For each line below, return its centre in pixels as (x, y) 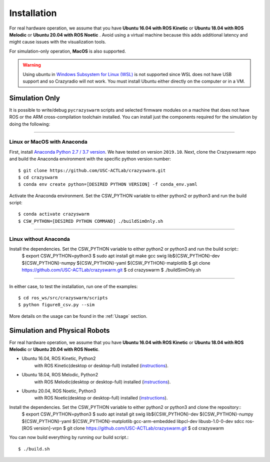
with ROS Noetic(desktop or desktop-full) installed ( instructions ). (101, 398)
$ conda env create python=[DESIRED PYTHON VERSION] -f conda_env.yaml (108, 184)
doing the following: (29, 124)
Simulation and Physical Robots (59, 330)
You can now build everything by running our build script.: (69, 437)
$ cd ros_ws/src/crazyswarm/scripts (63, 298)
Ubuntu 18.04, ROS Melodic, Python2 (60, 375)
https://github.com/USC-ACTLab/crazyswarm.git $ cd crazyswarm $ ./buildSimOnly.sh (111, 270)
